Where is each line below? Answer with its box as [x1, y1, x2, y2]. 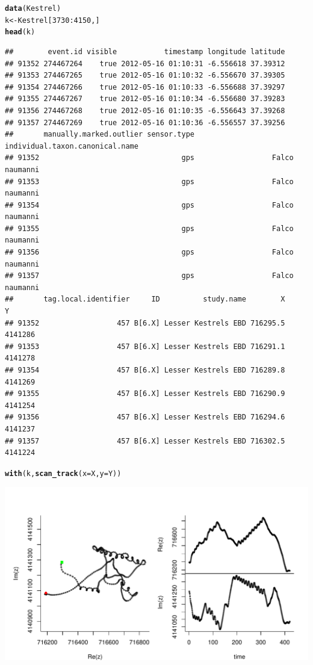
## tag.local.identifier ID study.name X [5, 295, 285, 304]
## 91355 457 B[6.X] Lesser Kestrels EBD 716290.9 [5, 389, 285, 398]
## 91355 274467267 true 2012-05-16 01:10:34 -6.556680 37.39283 [5, 94, 285, 104]
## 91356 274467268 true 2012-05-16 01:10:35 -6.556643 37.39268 [5, 106, 285, 115]
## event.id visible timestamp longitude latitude [5, 47, 285, 56]
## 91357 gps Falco [5, 271, 294, 280]
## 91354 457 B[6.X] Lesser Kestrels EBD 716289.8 [5, 366, 285, 374]
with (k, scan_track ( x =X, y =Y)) [5, 469, 122, 478]
